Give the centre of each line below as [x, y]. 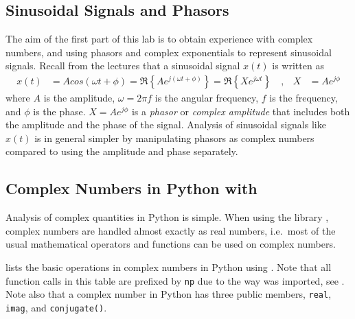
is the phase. [59, 111]
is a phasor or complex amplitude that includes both [241, 111]
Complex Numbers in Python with [131, 188]
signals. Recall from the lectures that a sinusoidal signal [123, 66]
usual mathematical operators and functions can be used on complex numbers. [171, 244]
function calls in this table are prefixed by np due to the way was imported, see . [175, 280]
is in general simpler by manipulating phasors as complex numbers [174, 138]
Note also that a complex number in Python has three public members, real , [169, 294]
